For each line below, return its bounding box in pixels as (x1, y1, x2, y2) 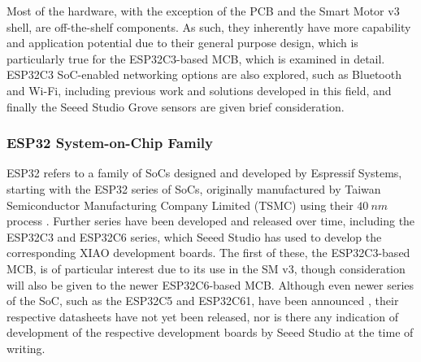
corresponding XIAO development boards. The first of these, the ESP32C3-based (7, 244, 410, 261)
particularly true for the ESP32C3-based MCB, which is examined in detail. (7, 50, 385, 67)
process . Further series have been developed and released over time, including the (7, 212, 415, 229)
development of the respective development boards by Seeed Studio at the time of (7, 324, 414, 341)
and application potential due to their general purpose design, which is (7, 34, 358, 51)
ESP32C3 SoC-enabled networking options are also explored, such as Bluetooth (7, 66, 401, 83)
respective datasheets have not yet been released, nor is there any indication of (7, 307, 398, 325)
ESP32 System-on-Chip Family (7, 133, 214, 153)
